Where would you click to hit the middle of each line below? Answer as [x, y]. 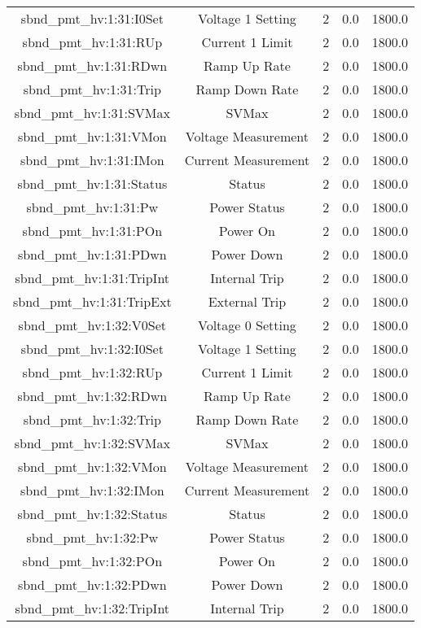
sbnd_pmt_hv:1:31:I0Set [92, 18]
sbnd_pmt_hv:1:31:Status [92, 183]
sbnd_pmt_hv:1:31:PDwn [92, 254]
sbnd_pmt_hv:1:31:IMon [92, 160]
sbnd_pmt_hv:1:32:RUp [92, 372]
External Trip [247, 301]
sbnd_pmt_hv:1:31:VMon [92, 136]
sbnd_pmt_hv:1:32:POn [92, 561]
